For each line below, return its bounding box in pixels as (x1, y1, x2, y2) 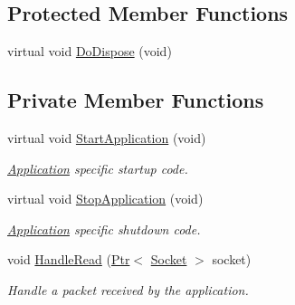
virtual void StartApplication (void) (7, 129, 206, 147)
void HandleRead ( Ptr (7, 250, 130, 269)
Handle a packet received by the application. (7, 280, 249, 299)
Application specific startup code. (7, 158, 188, 177)
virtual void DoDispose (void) (7, 42, 172, 61)
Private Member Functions (7, 86, 264, 114)
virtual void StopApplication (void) (7, 189, 204, 208)
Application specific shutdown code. (7, 219, 201, 238)
